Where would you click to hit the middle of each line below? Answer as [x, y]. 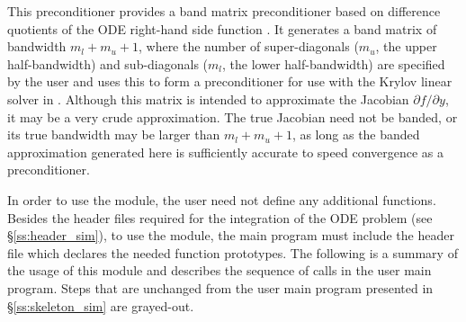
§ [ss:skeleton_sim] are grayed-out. [101, 305]
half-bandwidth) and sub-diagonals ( [108, 63]
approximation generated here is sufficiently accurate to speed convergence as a [225, 152]
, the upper [406, 46]
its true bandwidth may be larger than [114, 134]
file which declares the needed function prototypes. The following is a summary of [233, 252]
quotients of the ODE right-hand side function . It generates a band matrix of [222, 28]
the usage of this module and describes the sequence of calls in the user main [220, 270]
